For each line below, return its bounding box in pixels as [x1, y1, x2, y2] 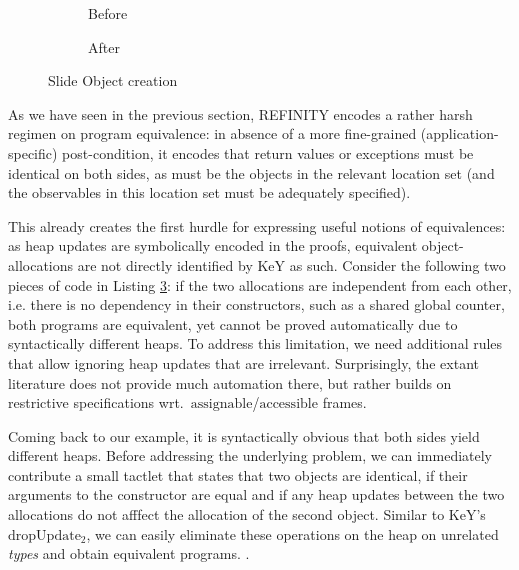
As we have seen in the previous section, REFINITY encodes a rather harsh [8, 103, 473, 124]
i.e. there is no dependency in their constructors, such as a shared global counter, [8, 294, 505, 315]
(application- [420, 123, 499, 144]
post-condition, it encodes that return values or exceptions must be [62, 142, 474, 163]
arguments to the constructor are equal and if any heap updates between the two [8, 484, 505, 505]
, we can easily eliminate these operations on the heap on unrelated [86, 523, 499, 544]
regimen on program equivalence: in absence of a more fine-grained [8, 123, 417, 144]
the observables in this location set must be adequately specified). [8, 182, 411, 203]
